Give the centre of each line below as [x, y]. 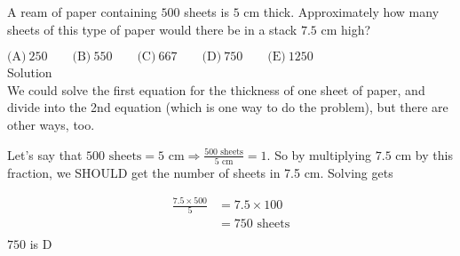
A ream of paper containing [82, 12]
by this [434, 154]
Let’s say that [45, 154]
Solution [30, 72]
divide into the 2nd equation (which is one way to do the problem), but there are [228, 107]
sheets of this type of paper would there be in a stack [152, 29]
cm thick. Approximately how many [341, 12]
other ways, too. [51, 124]
